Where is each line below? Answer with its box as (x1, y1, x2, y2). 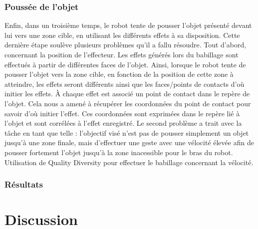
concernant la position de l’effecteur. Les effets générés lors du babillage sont (4, 49, 239, 59)
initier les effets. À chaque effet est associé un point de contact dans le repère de (4, 88, 250, 99)
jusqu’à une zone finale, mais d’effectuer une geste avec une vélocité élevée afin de (4, 137, 254, 148)
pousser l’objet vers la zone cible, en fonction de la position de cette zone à (4, 69, 234, 79)
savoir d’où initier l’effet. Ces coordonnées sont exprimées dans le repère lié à (4, 108, 240, 118)
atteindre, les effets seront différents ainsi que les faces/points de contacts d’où (4, 78, 245, 89)
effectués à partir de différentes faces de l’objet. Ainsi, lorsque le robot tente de (4, 59, 246, 69)
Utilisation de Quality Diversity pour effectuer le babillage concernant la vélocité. (4, 157, 254, 167)
